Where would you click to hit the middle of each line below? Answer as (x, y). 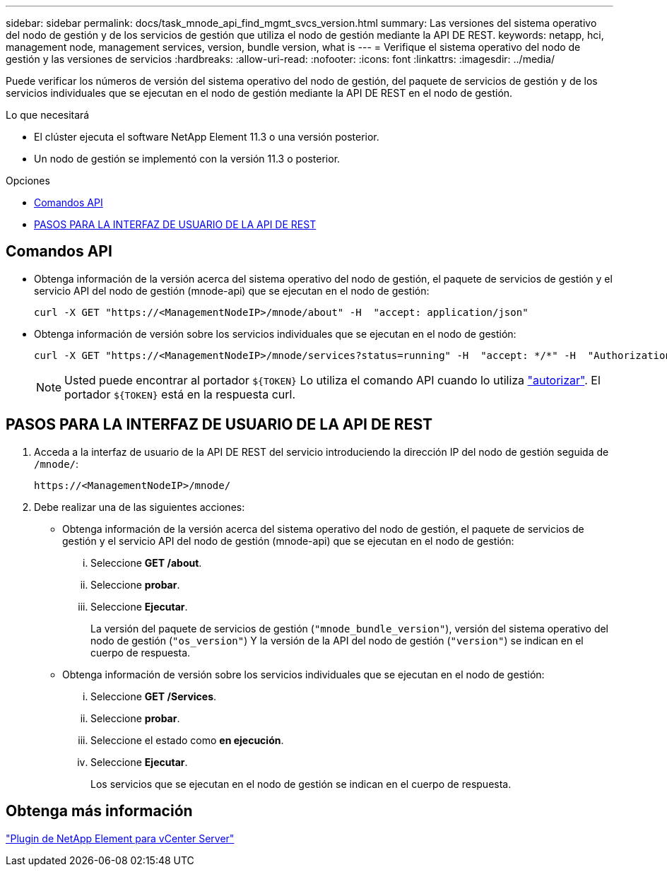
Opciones (28, 181)
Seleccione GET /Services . (154, 696)
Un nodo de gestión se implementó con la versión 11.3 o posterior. (187, 159)
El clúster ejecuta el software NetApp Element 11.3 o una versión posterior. (207, 137)
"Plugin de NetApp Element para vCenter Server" (120, 838)
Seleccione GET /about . (146, 562)
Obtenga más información (99, 811)
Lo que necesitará (48, 115)
